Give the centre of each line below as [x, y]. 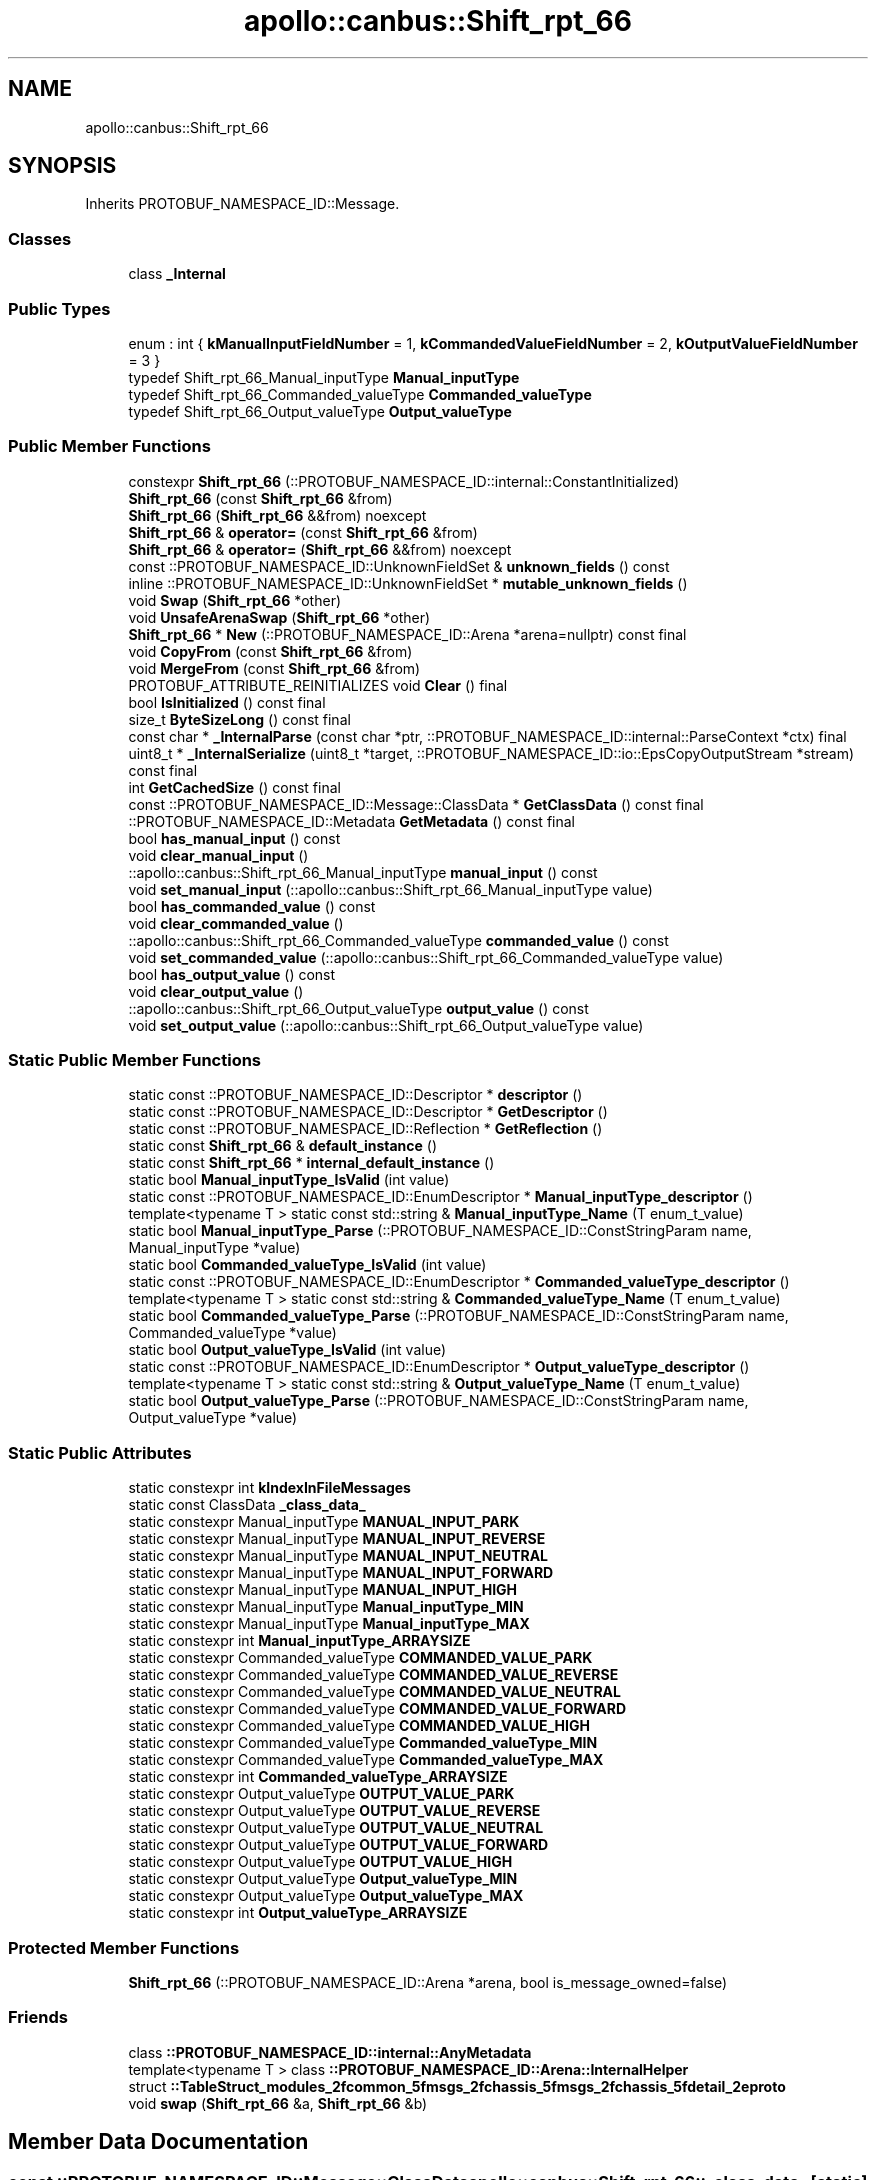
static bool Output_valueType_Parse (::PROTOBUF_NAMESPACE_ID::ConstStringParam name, [438, 1401]
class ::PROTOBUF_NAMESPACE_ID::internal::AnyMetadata [330, 2052]
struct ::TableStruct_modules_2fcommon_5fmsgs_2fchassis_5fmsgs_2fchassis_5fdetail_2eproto [457, 2086]
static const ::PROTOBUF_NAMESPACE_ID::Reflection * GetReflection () [365, 1129]
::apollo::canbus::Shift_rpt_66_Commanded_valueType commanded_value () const [398, 940]
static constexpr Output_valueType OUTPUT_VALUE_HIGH [320, 1862]
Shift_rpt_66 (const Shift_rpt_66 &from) [260, 498]
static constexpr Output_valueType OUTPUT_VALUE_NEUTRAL [336, 1828]
